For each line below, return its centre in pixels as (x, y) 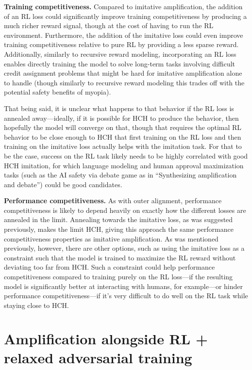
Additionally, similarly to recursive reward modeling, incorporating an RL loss (120, 54)
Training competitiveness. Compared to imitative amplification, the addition (123, 6)
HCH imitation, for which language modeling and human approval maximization (124, 165)
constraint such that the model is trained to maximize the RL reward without (120, 257)
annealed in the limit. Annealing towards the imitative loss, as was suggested (118, 219)
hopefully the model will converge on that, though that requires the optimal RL (123, 127)
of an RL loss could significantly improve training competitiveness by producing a (126, 16)
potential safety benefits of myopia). (58, 92)
